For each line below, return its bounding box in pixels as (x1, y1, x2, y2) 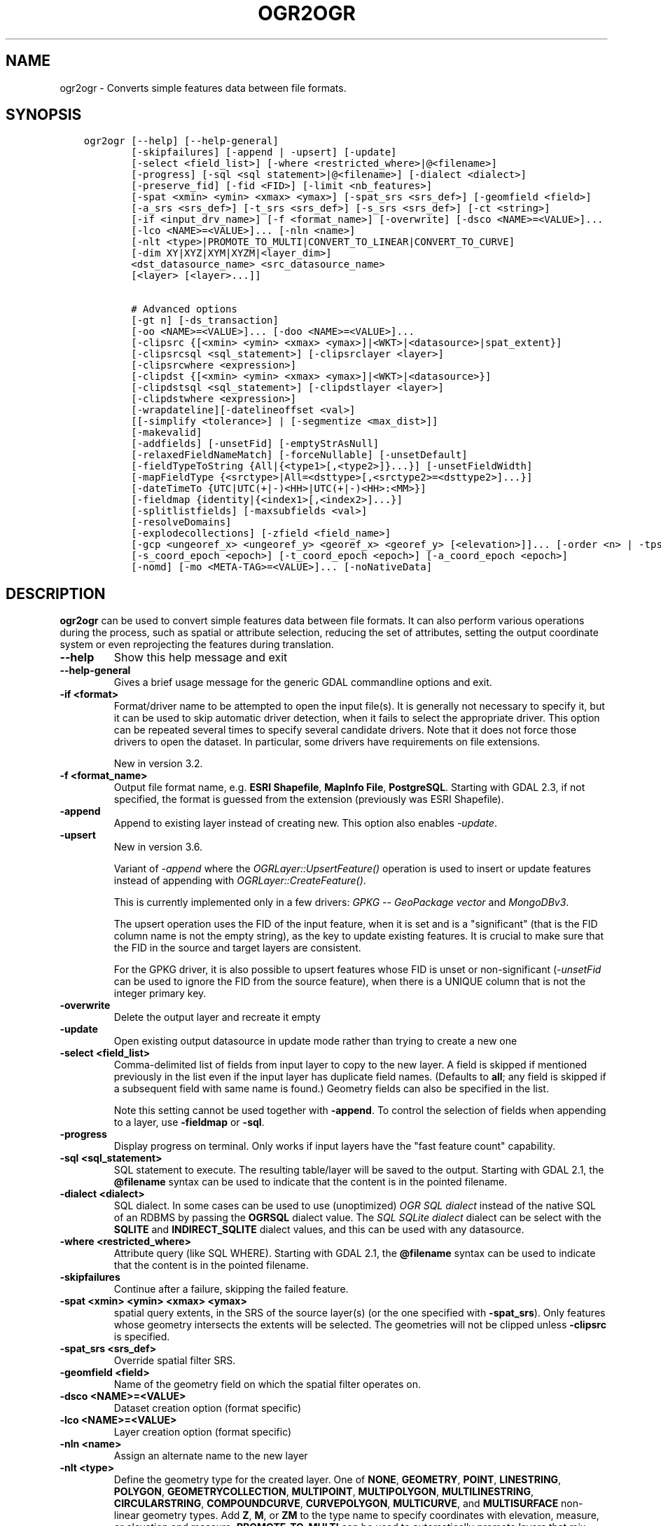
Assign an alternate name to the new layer (113, 1450, 308, 1462)
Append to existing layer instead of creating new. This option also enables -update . (113, 817, 497, 830)
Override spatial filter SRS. (113, 1354, 236, 1367)
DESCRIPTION (6, 584, 106, 603)
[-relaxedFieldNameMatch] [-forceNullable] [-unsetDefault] (131, 449, 468, 461)
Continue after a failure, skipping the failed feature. (113, 1283, 349, 1295)
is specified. (113, 1331, 170, 1343)
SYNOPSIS (6, 106, 82, 124)
